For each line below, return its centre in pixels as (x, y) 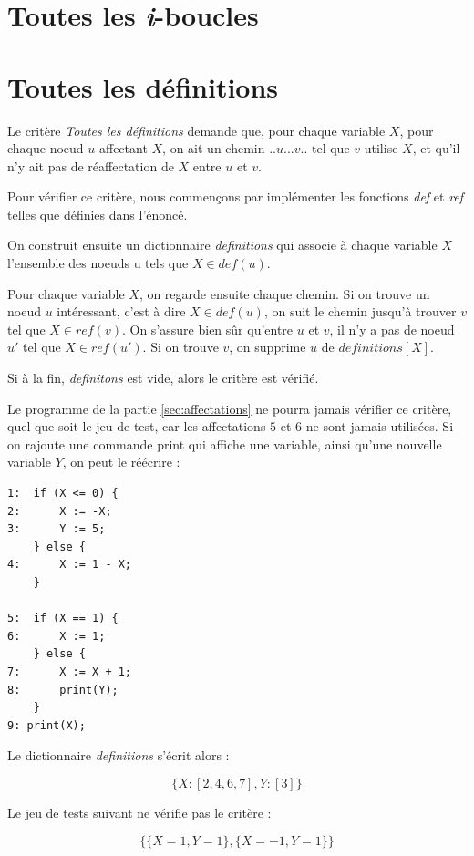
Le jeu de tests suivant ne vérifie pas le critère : (139, 812)
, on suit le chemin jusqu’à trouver (360, 311)
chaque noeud (46, 148)
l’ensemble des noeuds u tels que (98, 263)
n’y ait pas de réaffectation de (91, 165)
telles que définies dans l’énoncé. (98, 214)
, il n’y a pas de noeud (392, 329)
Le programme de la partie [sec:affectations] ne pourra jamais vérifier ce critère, (230, 408)
